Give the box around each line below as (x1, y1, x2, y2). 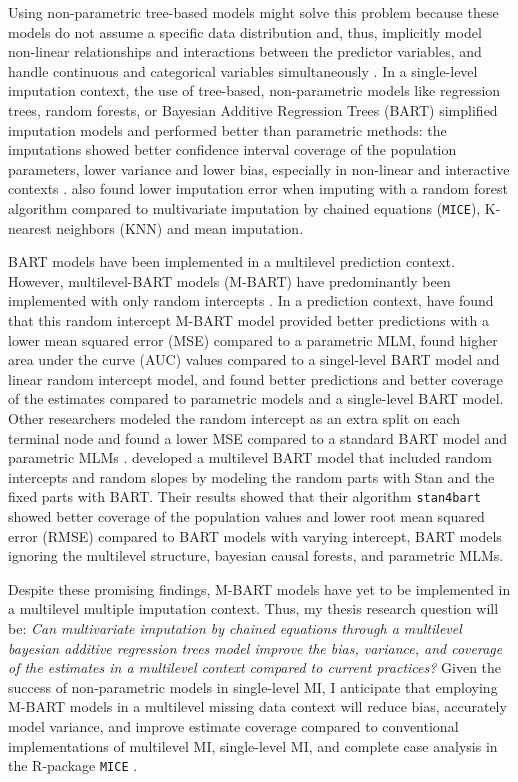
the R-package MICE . (8, 755, 138, 776)
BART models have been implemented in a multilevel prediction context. (8, 251, 455, 272)
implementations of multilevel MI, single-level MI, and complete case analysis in (8, 735, 498, 756)
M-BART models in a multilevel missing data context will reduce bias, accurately (8, 696, 507, 717)
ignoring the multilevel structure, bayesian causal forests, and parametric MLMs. (8, 545, 504, 566)
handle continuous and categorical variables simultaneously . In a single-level (8, 60, 478, 81)
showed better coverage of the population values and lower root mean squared (8, 505, 485, 526)
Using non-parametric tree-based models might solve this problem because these (8, 2, 499, 22)
